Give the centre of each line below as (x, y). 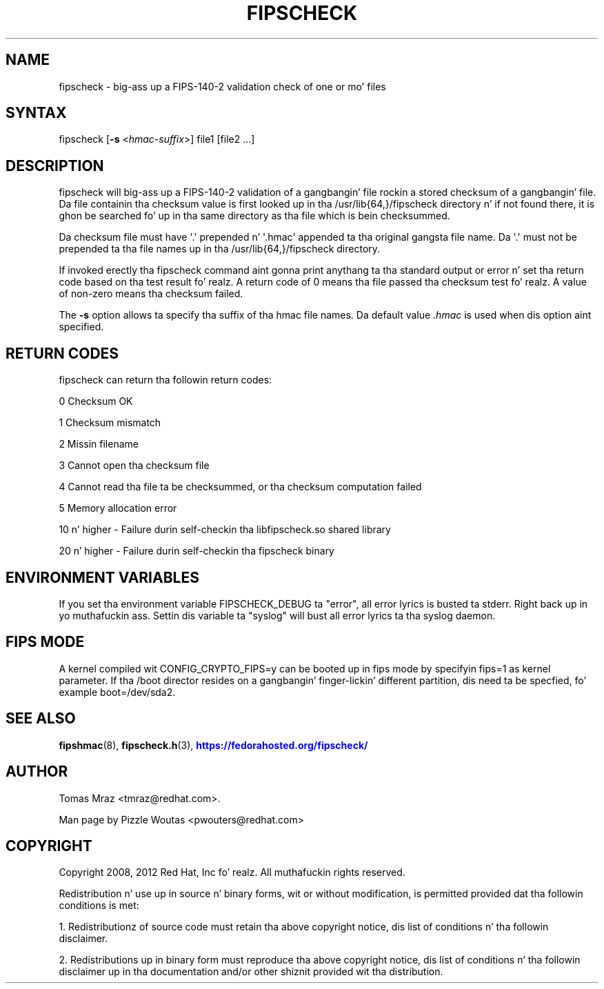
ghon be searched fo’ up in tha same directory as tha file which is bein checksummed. (254, 216)
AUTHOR (37, 772)
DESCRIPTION (55, 166)
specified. (81, 327)
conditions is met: (99, 906)
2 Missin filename (99, 444)
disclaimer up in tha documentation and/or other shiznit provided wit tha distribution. (251, 972)
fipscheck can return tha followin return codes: (165, 380)
